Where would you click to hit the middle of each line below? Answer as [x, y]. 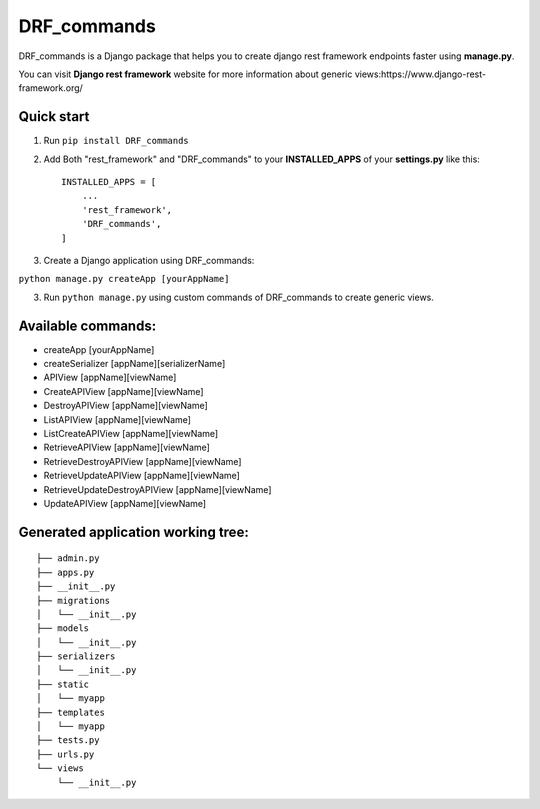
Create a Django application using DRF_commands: [149, 260]
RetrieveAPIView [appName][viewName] [126, 447]
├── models [63, 628]
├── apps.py [65, 572]
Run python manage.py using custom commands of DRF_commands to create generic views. [239, 297]
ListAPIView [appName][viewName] [117, 419]
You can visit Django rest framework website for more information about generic [185, 74]
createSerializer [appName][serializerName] [134, 364]
